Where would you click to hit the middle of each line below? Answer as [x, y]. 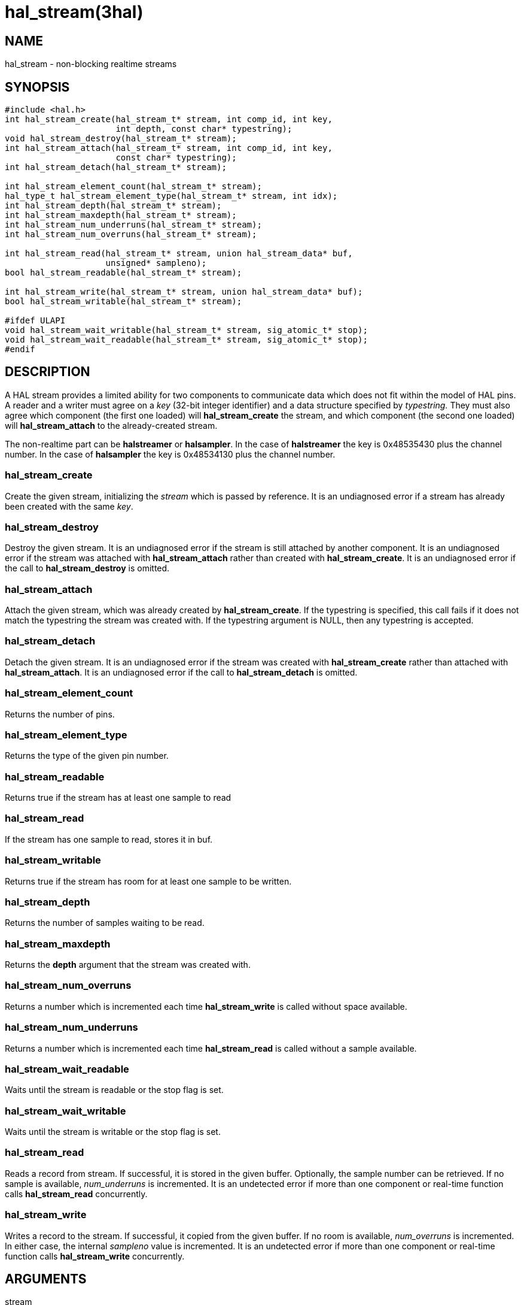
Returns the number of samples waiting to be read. [105, 923]
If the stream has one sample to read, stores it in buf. [109, 839]
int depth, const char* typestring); [204, 129]
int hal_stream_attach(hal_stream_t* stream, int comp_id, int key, [169, 148]
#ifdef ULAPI [35, 321]
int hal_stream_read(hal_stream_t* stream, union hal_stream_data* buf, [179, 254]
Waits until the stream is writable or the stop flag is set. [113, 1132]
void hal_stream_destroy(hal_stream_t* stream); [121, 139]
